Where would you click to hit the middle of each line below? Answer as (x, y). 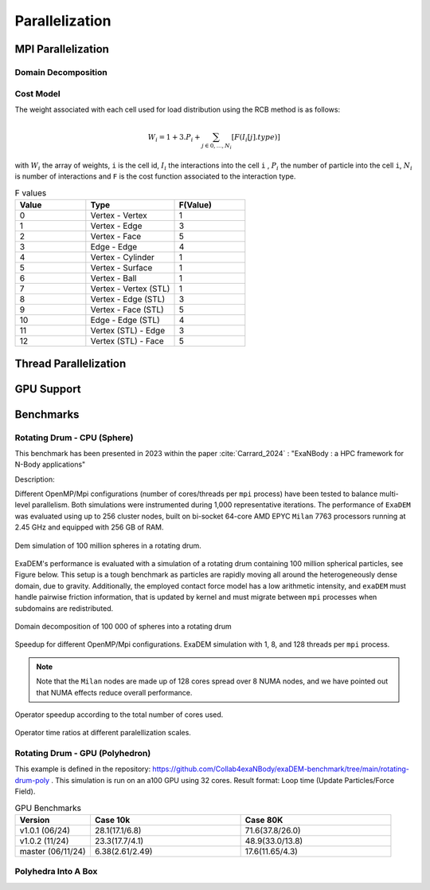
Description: (35, 479)
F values (31, 193)
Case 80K (264, 820)
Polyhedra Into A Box (56, 872)
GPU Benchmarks (48, 808)
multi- (389, 494)
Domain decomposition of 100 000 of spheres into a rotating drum (123, 626)
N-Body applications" (50, 465)
